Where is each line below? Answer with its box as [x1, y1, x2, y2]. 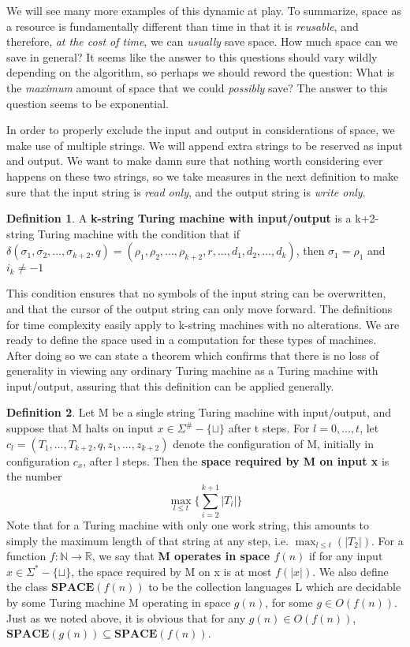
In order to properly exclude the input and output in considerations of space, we [6, 122, 395, 138]
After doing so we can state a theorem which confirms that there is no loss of [6, 346, 379, 363]
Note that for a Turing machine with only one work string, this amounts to [6, 516, 370, 533]
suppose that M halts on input [6, 420, 154, 436]
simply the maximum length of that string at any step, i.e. [6, 532, 289, 548]
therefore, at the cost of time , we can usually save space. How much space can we [6, 33, 398, 50]
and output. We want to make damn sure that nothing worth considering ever [6, 152, 383, 169]
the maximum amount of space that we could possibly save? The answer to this [6, 79, 388, 95]
